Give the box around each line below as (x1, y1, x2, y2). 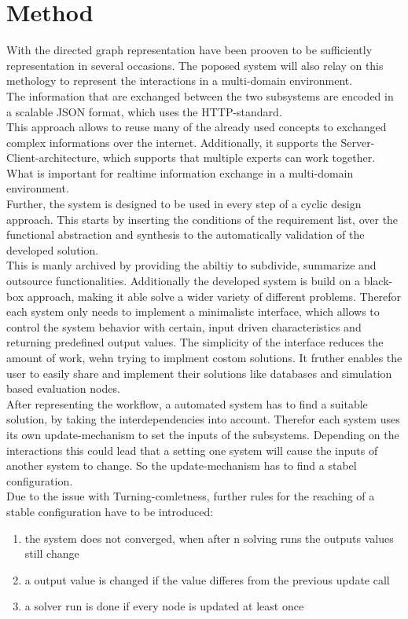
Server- (340, 134, 375, 150)
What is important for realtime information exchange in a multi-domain (6, 164, 354, 181)
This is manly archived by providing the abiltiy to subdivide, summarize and (6, 257, 377, 273)
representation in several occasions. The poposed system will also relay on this (6, 57, 384, 73)
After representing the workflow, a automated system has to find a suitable (6, 395, 368, 412)
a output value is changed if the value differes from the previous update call (24, 571, 390, 588)
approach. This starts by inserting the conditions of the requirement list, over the (6, 211, 399, 227)
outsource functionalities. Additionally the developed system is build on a (6, 273, 361, 289)
